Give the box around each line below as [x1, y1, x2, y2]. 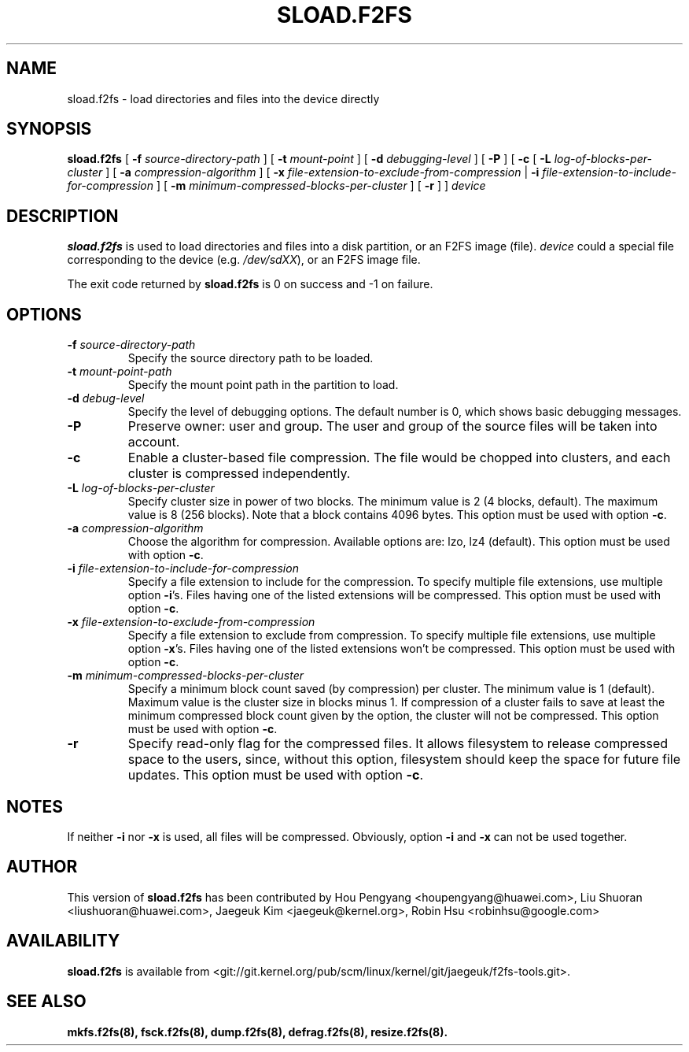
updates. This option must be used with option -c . [127, 767, 423, 783]
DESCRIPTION [6, 206, 119, 226]
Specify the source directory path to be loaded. [127, 351, 374, 365]
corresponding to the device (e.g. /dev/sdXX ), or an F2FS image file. [67, 253, 421, 267]
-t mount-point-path [67, 365, 172, 379]
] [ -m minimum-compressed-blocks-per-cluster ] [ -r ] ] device [156, 179, 486, 193]
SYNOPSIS [6, 119, 92, 139]
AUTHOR [6, 857, 78, 877]
